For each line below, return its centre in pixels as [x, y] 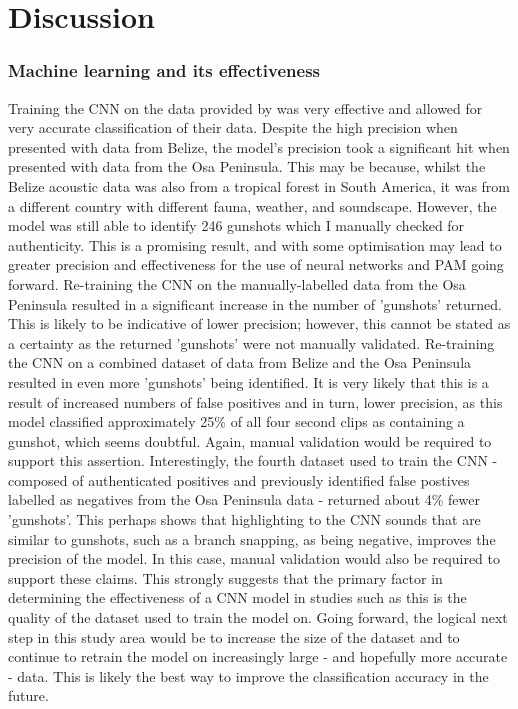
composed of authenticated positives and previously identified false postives [239, 479]
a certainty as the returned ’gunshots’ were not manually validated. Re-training [251, 342]
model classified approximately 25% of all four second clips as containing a [236, 421]
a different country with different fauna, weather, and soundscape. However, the [252, 205]
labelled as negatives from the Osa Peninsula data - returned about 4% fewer [244, 499]
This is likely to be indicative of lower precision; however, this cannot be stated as [259, 323]
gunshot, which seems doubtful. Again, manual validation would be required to [250, 440]
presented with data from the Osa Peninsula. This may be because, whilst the [247, 166]
